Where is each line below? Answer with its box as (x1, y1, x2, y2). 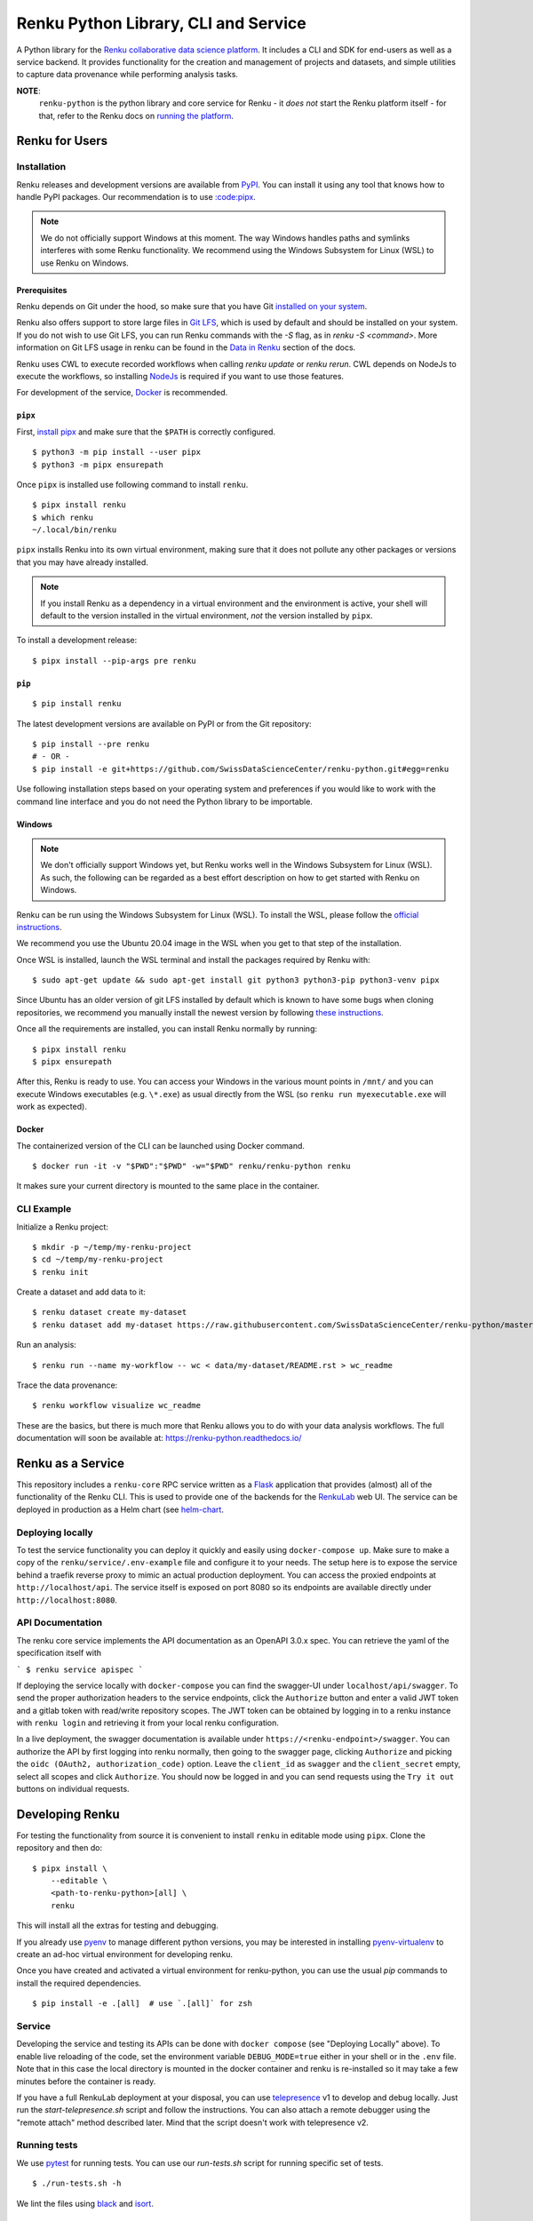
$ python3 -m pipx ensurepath (32, 459, 164, 470)
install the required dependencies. (16, 1978, 142, 1988)
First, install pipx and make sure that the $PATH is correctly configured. (16, 426, 275, 437)
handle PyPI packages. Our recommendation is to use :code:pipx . (16, 192, 257, 203)
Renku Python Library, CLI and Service (16, 13, 306, 33)
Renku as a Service (16, 1456, 124, 1470)
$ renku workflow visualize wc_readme (32, 1400, 202, 1411)
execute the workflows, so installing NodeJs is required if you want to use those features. (16, 370, 345, 381)
